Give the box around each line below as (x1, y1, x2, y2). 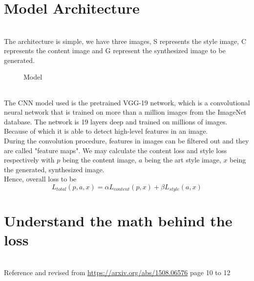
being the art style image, (144, 155, 221, 165)
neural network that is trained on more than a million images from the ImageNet (4, 107, 247, 117)
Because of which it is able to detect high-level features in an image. (4, 126, 208, 136)
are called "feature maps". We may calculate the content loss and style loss (4, 145, 227, 155)
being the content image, (62, 155, 137, 165)
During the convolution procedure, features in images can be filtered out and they (4, 136, 249, 146)
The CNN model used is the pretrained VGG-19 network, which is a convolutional (4, 97, 250, 107)
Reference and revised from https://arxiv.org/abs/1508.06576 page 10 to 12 (4, 267, 231, 278)
